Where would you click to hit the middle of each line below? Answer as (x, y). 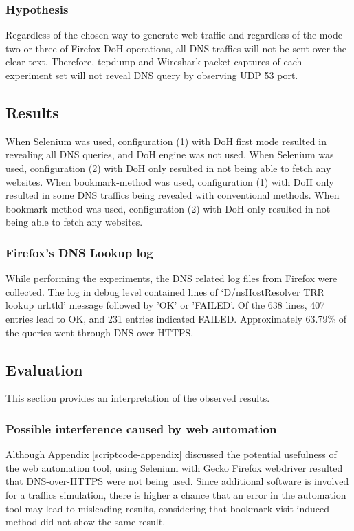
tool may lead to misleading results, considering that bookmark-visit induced (168, 508)
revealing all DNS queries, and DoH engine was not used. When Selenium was (170, 154)
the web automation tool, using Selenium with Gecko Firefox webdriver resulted (174, 467)
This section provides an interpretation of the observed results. (138, 398)
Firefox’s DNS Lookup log (79, 252)
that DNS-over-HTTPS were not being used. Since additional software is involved (177, 481)
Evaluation (44, 369)
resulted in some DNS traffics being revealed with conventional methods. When (173, 195)
